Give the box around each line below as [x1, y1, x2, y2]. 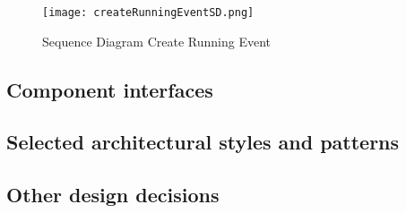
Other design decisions [6, 181, 220, 209]
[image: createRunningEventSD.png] [42, 6, 255, 19]
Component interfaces [6, 75, 213, 103]
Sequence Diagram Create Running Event [42, 31, 271, 50]
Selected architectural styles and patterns [6, 128, 400, 156]
